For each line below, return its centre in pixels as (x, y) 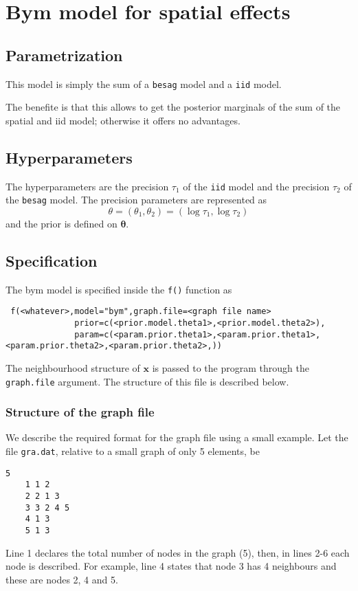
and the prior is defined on (61, 223)
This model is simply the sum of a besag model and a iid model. (144, 83)
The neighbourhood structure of (73, 368)
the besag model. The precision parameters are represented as (136, 200)
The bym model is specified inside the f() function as (119, 289)
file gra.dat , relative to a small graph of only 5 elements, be (133, 451)
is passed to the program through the (231, 368)
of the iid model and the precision (256, 186)
